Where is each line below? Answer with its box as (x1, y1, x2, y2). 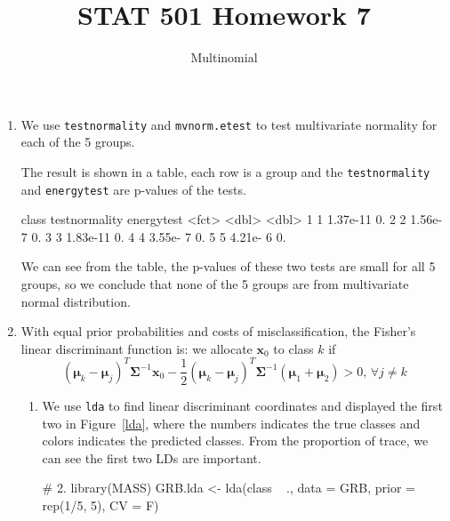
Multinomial (190, 48, 258, 67)
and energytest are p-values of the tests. (20, 180, 246, 198)
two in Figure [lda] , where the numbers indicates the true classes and (42, 413, 421, 432)
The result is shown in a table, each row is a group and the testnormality (20, 162, 430, 180)
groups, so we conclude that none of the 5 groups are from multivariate (20, 275, 409, 293)
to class (273, 339, 314, 357)
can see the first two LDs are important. (42, 448, 261, 467)
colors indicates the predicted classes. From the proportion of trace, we (42, 431, 429, 450)
